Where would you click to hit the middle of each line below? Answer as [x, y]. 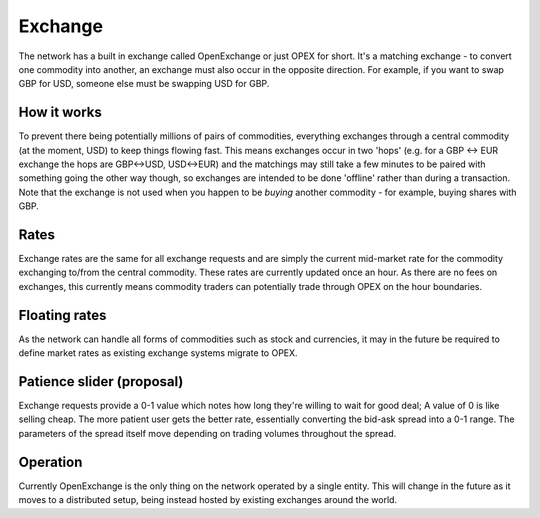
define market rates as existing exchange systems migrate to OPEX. [158, 353]
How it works [60, 112]
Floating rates [62, 315]
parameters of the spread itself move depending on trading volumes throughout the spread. [207, 433]
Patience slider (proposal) [101, 381]
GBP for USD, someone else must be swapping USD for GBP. [144, 84]
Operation [50, 461]
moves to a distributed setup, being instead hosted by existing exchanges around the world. [208, 500]
